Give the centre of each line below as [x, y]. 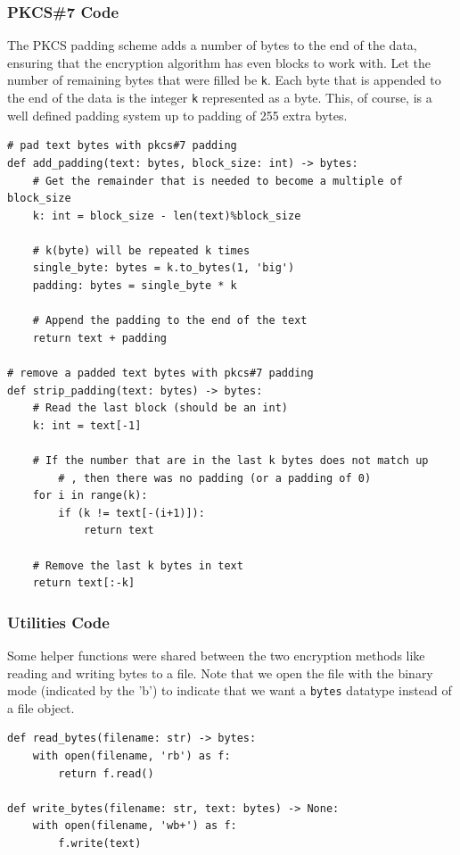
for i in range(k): [90, 496]
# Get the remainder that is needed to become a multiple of [218, 181]
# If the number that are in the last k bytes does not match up [230, 461]
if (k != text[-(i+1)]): [131, 513]
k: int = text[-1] [87, 425]
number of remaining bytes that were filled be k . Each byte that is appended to [224, 80]
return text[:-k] [84, 583]
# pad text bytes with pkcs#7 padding [122, 146]
